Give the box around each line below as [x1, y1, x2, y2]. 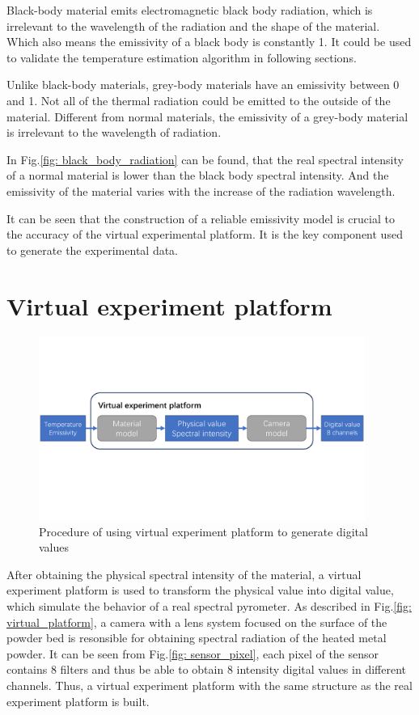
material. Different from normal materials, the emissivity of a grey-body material [6, 108, 408, 125]
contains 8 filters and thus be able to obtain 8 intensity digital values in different [6, 661, 406, 678]
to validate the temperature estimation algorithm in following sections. [6, 49, 357, 66]
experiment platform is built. [6, 692, 150, 709]
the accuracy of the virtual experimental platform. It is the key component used [6, 226, 403, 243]
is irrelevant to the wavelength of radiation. [6, 124, 222, 141]
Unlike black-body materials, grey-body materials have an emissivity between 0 [6, 76, 400, 93]
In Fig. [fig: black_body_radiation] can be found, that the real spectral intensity [6, 150, 404, 167]
